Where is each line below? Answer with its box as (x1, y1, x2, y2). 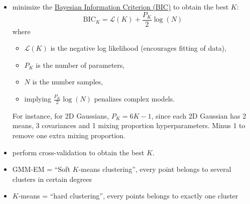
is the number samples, (32, 76, 103, 87)
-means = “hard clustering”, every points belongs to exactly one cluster (18, 190, 238, 201)
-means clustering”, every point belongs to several (78, 164, 231, 174)
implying (24, 93, 51, 104)
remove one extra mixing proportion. (12, 130, 126, 141)
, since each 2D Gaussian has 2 (151, 110, 246, 121)
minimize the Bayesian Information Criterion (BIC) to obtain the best (12, 2, 229, 12)
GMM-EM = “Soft (12, 164, 70, 174)
